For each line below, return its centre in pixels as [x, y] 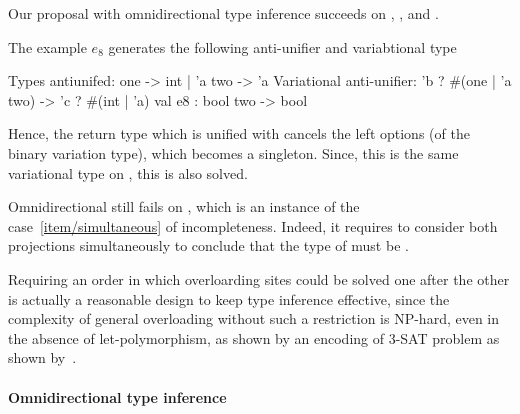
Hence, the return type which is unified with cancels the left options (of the [239, 133]
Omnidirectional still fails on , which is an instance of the [184, 206]
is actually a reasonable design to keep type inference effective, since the [229, 298]
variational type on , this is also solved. [128, 172]
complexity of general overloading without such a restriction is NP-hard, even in [254, 318]
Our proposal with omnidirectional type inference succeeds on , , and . [223, 13]
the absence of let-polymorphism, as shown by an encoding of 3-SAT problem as [254, 337]
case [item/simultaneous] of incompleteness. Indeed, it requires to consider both [253, 225]
